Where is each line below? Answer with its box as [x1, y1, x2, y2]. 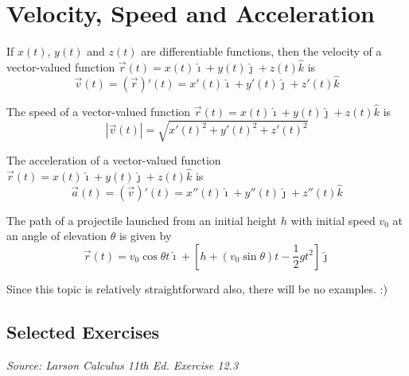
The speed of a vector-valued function [6, 103, 191, 119]
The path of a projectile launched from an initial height [6, 211, 278, 228]
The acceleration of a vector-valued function [6, 152, 221, 169]
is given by [119, 227, 172, 244]
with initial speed [290, 211, 376, 228]
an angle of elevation [6, 227, 107, 244]
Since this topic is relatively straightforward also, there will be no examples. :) [6, 280, 388, 297]
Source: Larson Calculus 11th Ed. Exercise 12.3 [6, 356, 239, 373]
